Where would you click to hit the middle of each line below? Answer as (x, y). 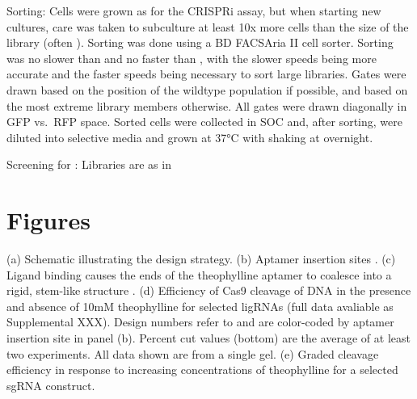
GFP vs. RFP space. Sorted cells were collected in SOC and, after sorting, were (204, 122)
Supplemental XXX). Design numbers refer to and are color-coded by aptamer (200, 322)
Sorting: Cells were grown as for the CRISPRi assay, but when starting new (194, 10)
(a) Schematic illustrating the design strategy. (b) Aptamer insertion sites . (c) (201, 259)
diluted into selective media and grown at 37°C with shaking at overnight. (190, 137)
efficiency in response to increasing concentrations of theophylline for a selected (202, 370)
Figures (48, 220)
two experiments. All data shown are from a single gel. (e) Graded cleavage (193, 353)
